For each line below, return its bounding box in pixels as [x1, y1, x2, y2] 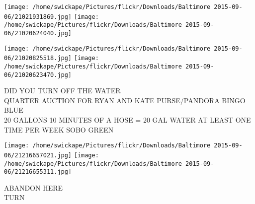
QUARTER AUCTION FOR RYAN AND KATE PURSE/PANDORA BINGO [4, 95, 246, 105]
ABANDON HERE [4, 182, 63, 193]
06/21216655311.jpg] [4, 168, 72, 176]
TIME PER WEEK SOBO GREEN [4, 124, 114, 135]
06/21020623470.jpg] [4, 71, 72, 78]
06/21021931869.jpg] [4, 13, 72, 20]
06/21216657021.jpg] [4, 151, 72, 159]
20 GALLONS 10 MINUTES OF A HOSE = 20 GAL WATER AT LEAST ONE [4, 115, 251, 125]
